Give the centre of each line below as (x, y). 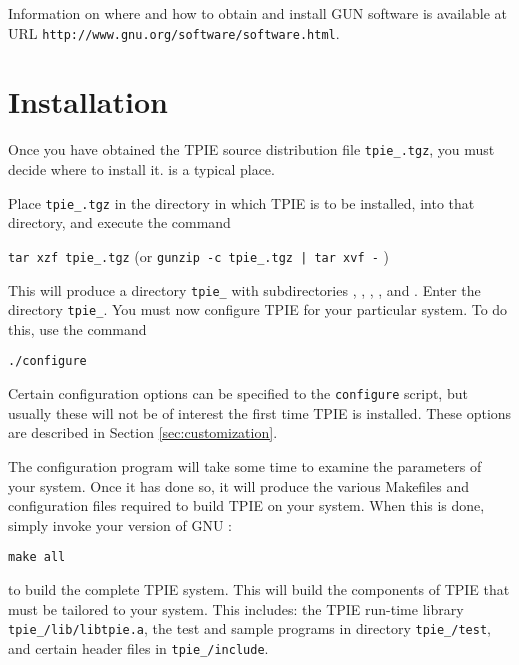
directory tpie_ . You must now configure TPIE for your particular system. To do (258, 309)
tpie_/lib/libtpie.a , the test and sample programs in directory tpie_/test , (249, 628)
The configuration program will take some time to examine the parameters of (245, 465)
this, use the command (77, 328)
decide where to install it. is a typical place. (141, 169)
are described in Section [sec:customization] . (143, 432)
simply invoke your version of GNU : (120, 524)
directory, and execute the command (119, 222)
